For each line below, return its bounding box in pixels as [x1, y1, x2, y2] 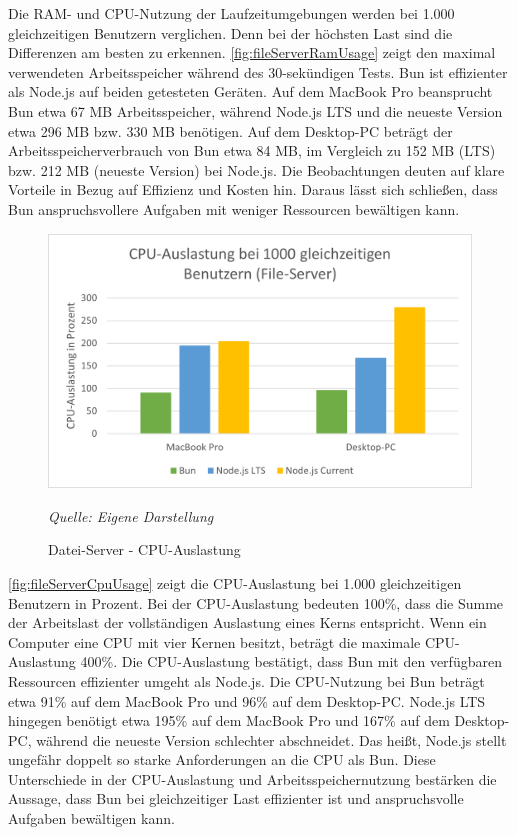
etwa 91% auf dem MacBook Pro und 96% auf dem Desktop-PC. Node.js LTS [8, 690, 486, 711]
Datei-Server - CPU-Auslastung [48, 539, 241, 560]
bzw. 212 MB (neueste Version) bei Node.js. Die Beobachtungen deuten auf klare [8, 159, 505, 180]
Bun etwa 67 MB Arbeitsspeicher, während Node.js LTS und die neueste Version [8, 100, 503, 121]
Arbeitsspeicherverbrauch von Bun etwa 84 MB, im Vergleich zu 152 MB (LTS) [8, 140, 496, 161]
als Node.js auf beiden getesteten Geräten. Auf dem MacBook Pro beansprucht [8, 81, 493, 102]
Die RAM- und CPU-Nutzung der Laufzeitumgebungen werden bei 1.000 [8, 3, 455, 23]
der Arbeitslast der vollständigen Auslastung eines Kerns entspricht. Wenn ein [8, 612, 487, 633]
